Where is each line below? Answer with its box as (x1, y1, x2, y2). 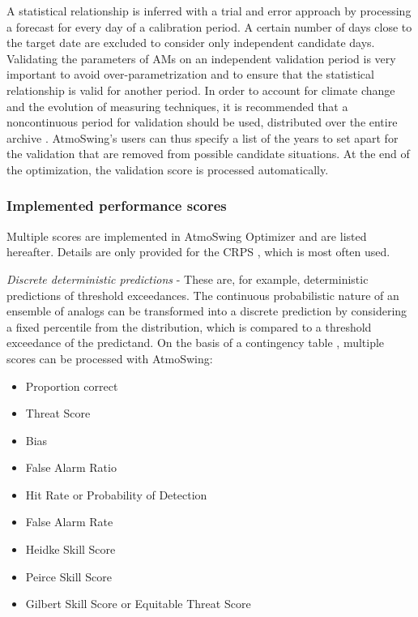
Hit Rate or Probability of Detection (25, 486, 207, 503)
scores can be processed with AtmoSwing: (6, 349, 213, 366)
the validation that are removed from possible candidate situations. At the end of (6, 145, 410, 162)
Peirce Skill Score (25, 568, 112, 585)
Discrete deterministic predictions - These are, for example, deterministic (6, 270, 369, 287)
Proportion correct (25, 377, 118, 394)
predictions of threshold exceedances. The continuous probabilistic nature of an (6, 286, 399, 303)
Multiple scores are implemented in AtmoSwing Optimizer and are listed (6, 227, 367, 244)
